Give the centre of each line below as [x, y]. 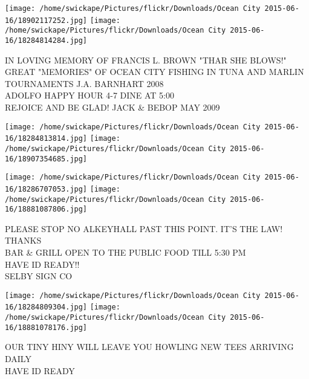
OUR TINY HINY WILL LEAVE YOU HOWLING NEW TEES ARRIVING [149, 347]
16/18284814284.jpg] [46, 40]
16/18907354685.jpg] [46, 159]
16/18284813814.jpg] [46, 139]
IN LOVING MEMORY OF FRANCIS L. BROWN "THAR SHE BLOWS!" [146, 60]
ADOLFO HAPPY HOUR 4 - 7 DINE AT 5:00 [90, 95]
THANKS [23, 240]
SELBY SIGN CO [39, 276]
